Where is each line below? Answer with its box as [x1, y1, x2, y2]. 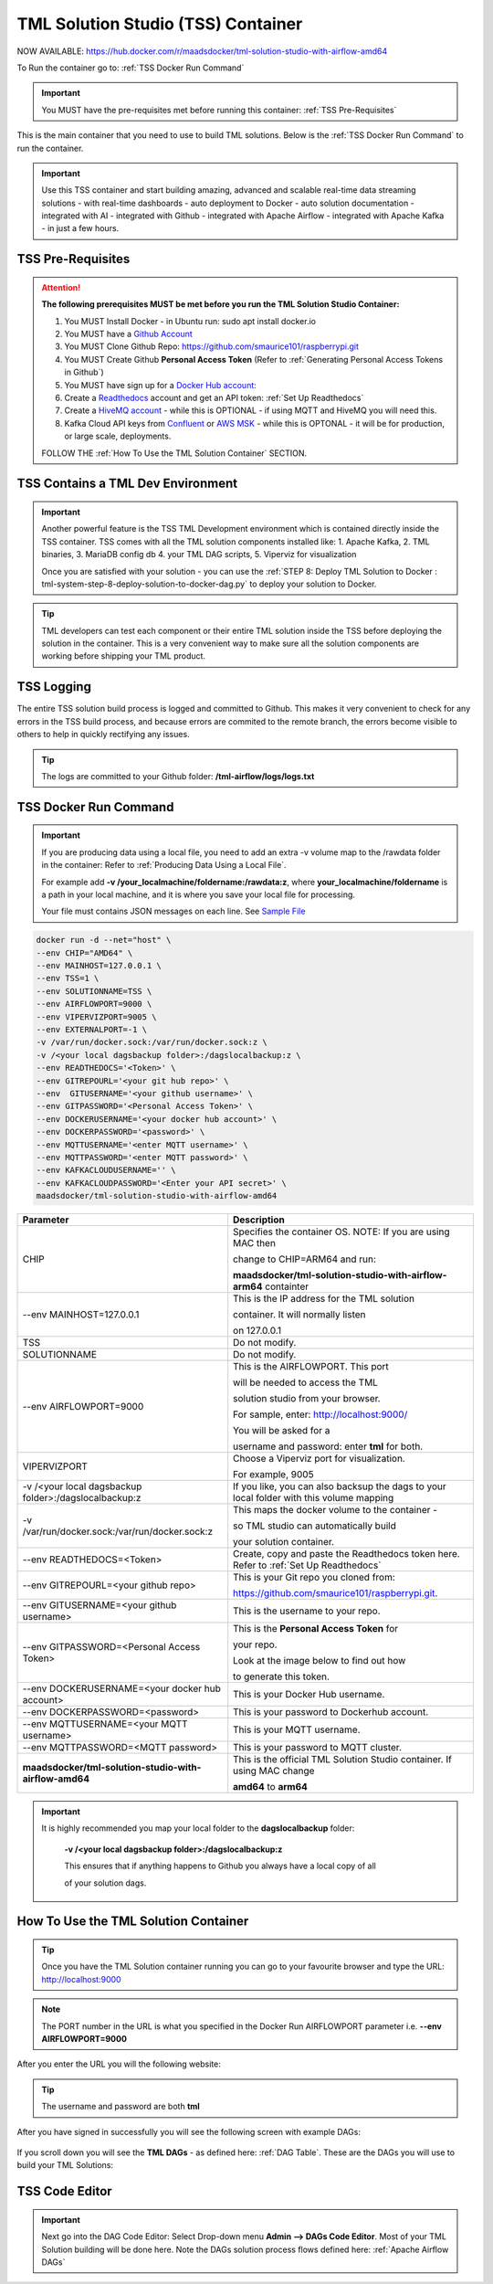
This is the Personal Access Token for [233, 1623, 399, 1635]
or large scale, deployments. [64, 430, 172, 442]
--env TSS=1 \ [36, 973, 100, 984]
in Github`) [64, 366, 104, 378]
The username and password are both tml [41, 2101, 200, 2112]
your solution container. [233, 1536, 335, 1549]
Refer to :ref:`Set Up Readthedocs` [233, 1559, 382, 1571]
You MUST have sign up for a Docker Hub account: [64, 379, 257, 390]
